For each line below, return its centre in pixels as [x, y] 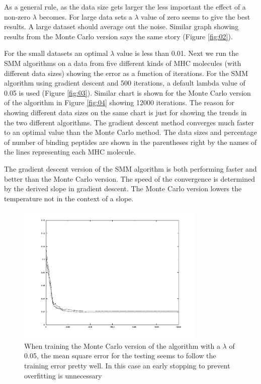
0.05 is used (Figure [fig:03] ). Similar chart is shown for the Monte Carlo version [127, 92]
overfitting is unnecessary [63, 375]
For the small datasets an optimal [56, 53]
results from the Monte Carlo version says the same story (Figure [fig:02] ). [118, 36]
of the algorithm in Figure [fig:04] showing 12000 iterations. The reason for [119, 102]
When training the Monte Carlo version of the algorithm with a [122, 345]
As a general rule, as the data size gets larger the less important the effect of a [125, 7]
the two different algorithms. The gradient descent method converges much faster [129, 122]
